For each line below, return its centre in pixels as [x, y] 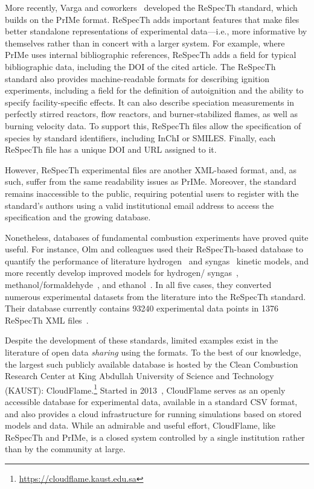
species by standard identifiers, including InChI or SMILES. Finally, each [140, 137]
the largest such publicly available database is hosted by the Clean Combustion [152, 364]
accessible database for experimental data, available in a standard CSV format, [151, 402]
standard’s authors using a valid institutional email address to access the [139, 205]
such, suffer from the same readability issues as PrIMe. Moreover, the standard [151, 181]
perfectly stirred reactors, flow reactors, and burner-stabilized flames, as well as [152, 114]
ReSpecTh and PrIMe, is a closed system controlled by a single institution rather [155, 437]
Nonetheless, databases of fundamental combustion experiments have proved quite [157, 237]
